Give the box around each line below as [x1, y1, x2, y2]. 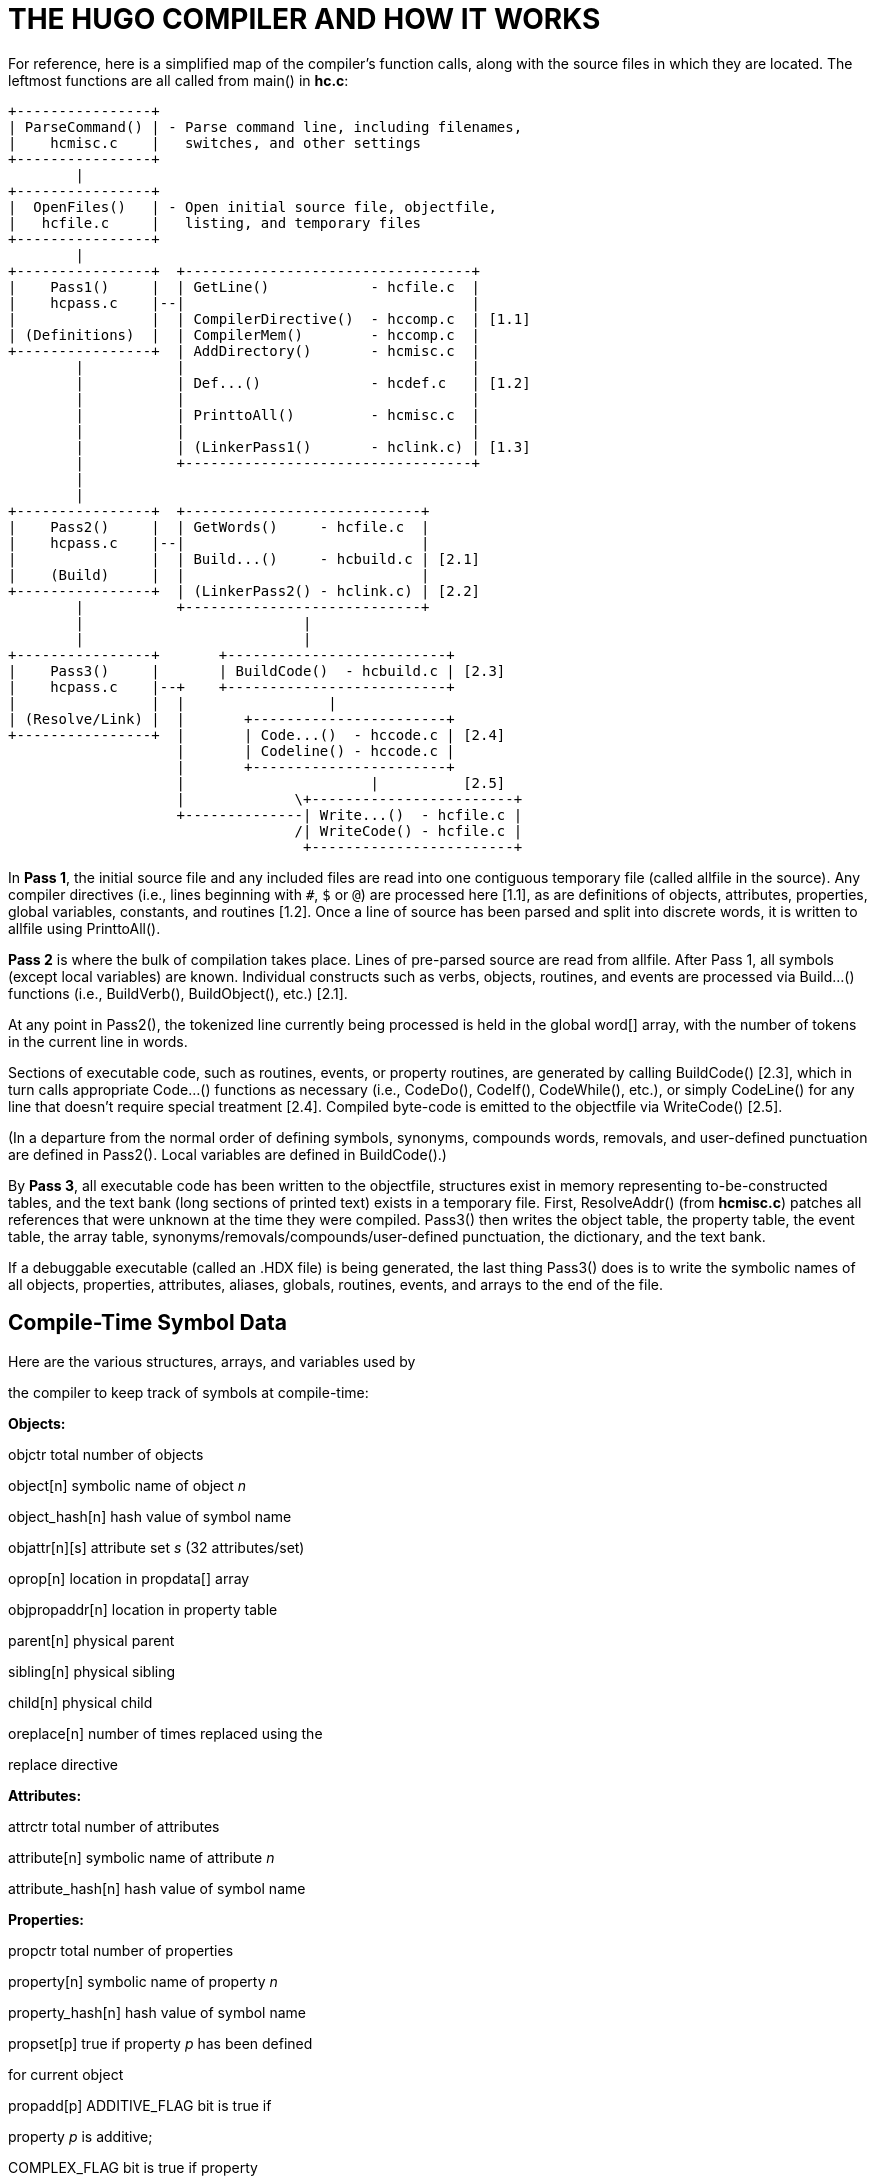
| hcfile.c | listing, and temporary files [8, 214, 422, 231]
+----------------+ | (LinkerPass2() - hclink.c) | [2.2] [8, 582, 481, 599]
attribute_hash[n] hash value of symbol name [8, 1879, 306, 1897]
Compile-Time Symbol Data [8, 1310, 287, 1336]
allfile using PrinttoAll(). [8, 919, 161, 937]
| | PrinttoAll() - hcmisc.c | [75, 406, 481, 423]
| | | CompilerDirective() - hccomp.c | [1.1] [8, 310, 531, 327]
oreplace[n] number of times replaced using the [8, 1724, 323, 1742]
